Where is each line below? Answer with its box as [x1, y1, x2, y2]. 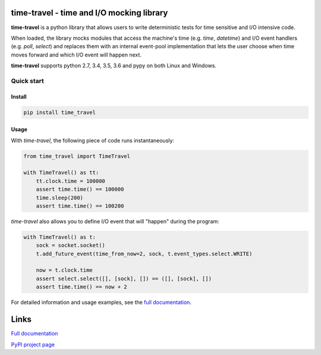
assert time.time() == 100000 [36, 186, 124, 193]
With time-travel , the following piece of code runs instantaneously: [11, 137, 175, 144]
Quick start [11, 77, 45, 85]
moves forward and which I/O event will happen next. [11, 51, 142, 58]
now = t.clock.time [36, 267, 93, 274]
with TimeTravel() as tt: [23, 169, 99, 176]
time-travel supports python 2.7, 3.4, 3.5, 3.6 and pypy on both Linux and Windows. [11, 62, 217, 69]
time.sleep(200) [36, 194, 83, 201]
